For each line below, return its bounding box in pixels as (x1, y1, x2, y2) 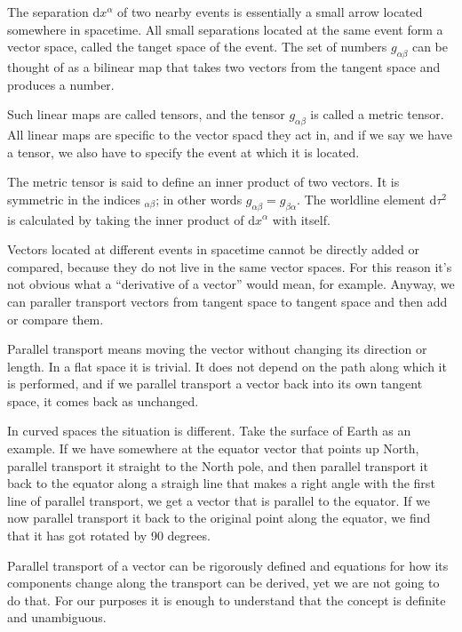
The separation (7, 3, 89, 20)
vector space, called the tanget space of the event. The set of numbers (7, 37, 387, 56)
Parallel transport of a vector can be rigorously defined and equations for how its (7, 556, 449, 574)
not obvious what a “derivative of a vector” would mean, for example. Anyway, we (7, 275, 455, 293)
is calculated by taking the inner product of (7, 210, 244, 228)
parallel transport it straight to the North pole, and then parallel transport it (7, 456, 428, 475)
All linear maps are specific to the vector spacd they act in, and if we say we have (7, 124, 452, 143)
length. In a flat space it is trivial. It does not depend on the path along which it (7, 356, 447, 375)
